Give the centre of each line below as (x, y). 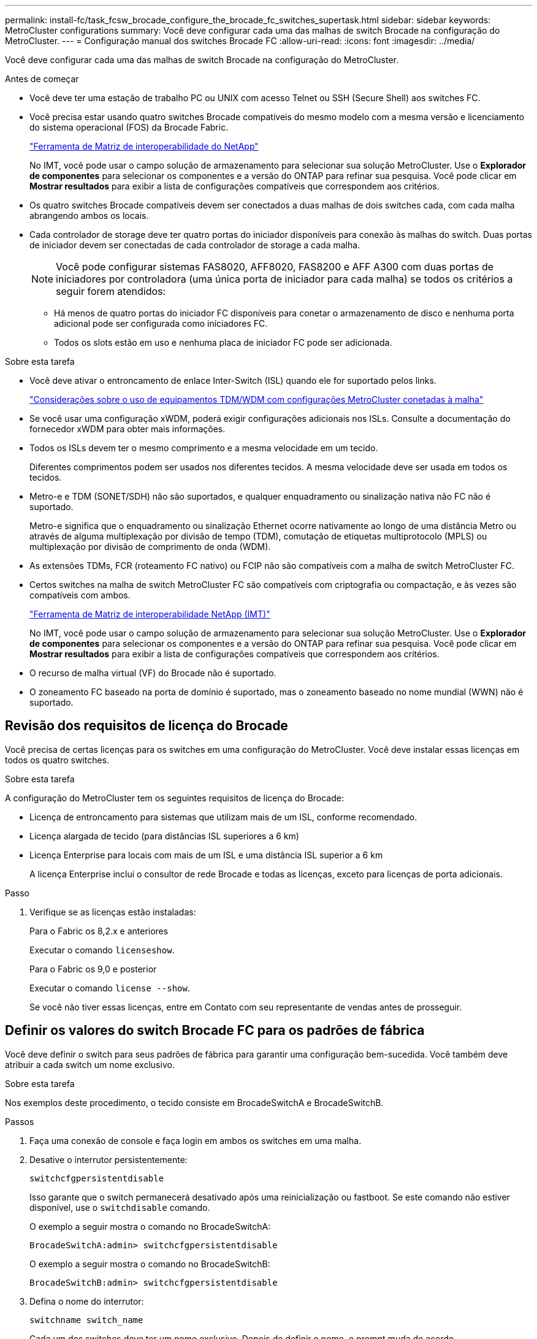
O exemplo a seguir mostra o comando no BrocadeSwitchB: (150, 1264)
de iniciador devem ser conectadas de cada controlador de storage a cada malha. (195, 245)
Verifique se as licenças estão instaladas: (113, 912)
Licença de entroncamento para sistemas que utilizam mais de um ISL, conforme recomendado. (223, 817)
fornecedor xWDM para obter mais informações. (128, 429)
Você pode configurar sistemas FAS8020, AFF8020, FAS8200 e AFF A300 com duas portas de (275, 267)
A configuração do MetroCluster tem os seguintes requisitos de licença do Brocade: (174, 798)
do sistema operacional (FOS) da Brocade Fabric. (129, 127)
